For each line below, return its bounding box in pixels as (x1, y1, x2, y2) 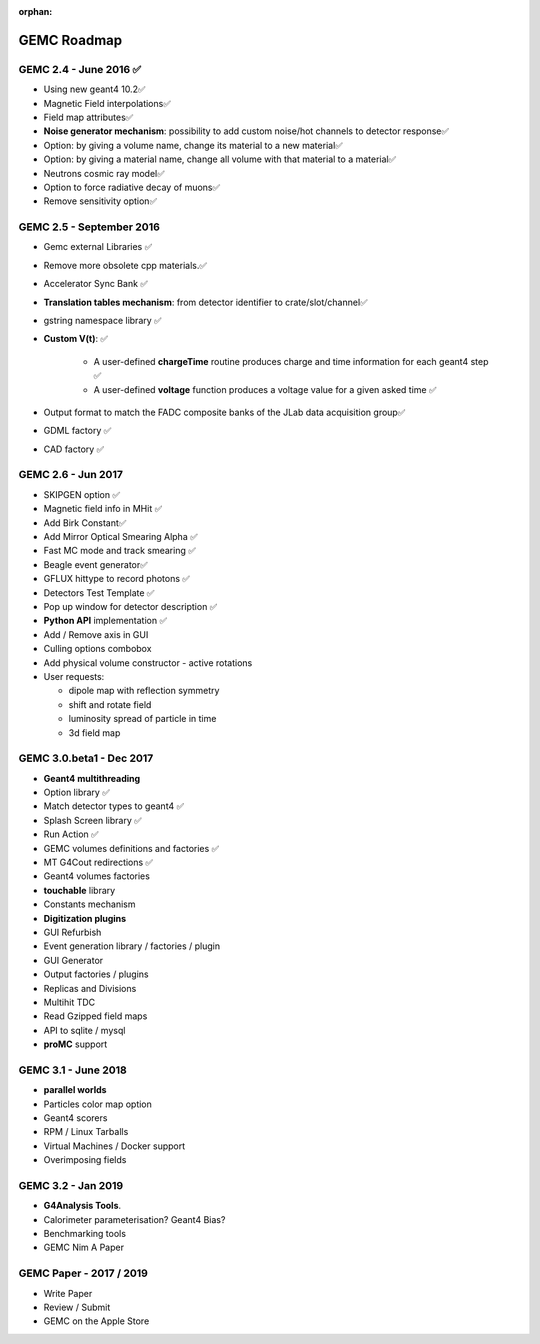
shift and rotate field (68, 698, 152, 710)
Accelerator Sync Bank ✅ (43, 278, 149, 290)
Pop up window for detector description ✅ (43, 600, 218, 612)
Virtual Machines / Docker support (43, 1140, 186, 1152)
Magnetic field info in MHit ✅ (43, 503, 163, 515)
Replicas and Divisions (43, 982, 137, 994)
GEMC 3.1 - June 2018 (18, 1063, 127, 1077)
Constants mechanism (43, 898, 136, 910)
